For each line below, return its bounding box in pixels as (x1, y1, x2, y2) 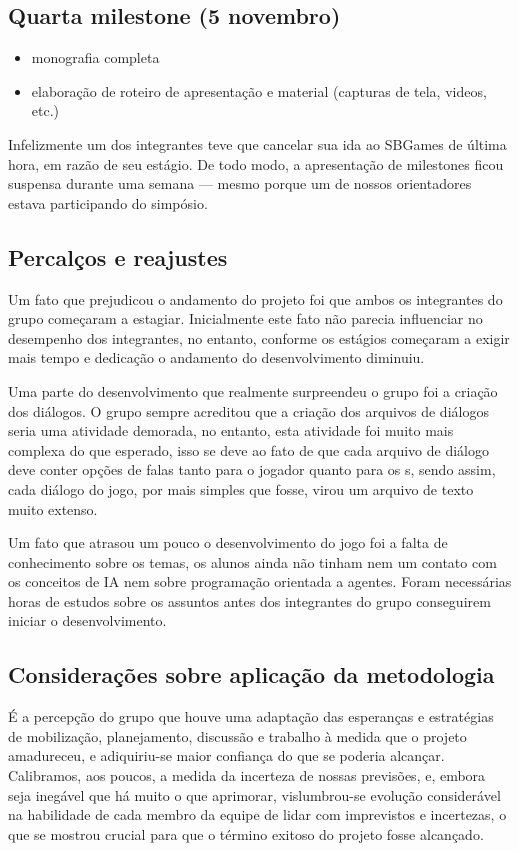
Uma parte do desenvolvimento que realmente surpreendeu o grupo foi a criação (8, 380, 498, 401)
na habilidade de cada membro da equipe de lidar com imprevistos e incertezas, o (8, 804, 507, 825)
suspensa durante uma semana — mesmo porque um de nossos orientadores (8, 173, 472, 194)
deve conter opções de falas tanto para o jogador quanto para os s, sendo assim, (8, 459, 496, 480)
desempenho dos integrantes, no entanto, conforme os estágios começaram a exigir (8, 327, 510, 348)
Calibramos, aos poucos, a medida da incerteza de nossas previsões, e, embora (8, 765, 486, 786)
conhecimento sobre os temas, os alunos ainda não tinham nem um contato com (8, 551, 497, 572)
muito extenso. (8, 498, 98, 519)
